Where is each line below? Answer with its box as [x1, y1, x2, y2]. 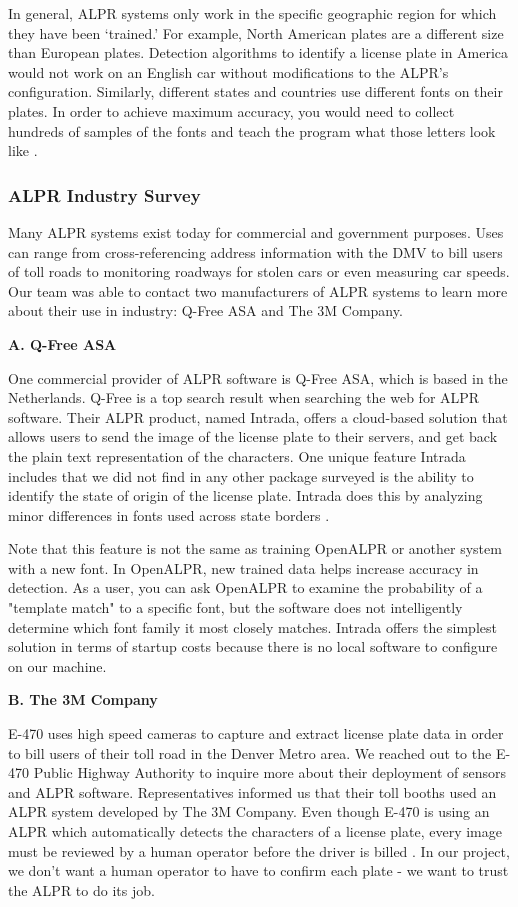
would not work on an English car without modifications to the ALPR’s [8, 61, 449, 82]
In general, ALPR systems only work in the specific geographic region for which [8, 3, 497, 23]
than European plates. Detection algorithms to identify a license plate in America [8, 42, 509, 63]
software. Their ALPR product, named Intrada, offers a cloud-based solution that [8, 406, 508, 427]
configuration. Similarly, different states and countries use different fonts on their [8, 81, 503, 102]
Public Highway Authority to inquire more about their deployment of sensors [33, 762, 507, 783]
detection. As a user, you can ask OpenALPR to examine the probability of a [8, 577, 483, 598]
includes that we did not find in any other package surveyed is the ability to [8, 465, 474, 486]
